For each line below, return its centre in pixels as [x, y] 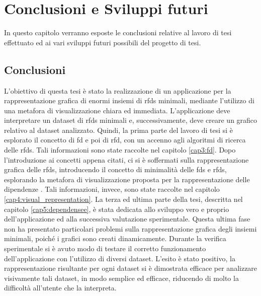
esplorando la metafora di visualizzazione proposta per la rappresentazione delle [127, 179]
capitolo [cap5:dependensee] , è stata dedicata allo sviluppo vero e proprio [117, 209]
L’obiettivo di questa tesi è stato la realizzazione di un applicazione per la [118, 90]
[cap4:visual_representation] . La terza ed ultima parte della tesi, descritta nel [123, 199]
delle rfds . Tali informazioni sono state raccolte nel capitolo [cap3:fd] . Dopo [120, 150]
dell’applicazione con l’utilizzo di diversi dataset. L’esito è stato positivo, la [120, 258]
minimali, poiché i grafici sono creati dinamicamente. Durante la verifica [115, 238]
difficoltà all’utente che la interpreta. [60, 288]
